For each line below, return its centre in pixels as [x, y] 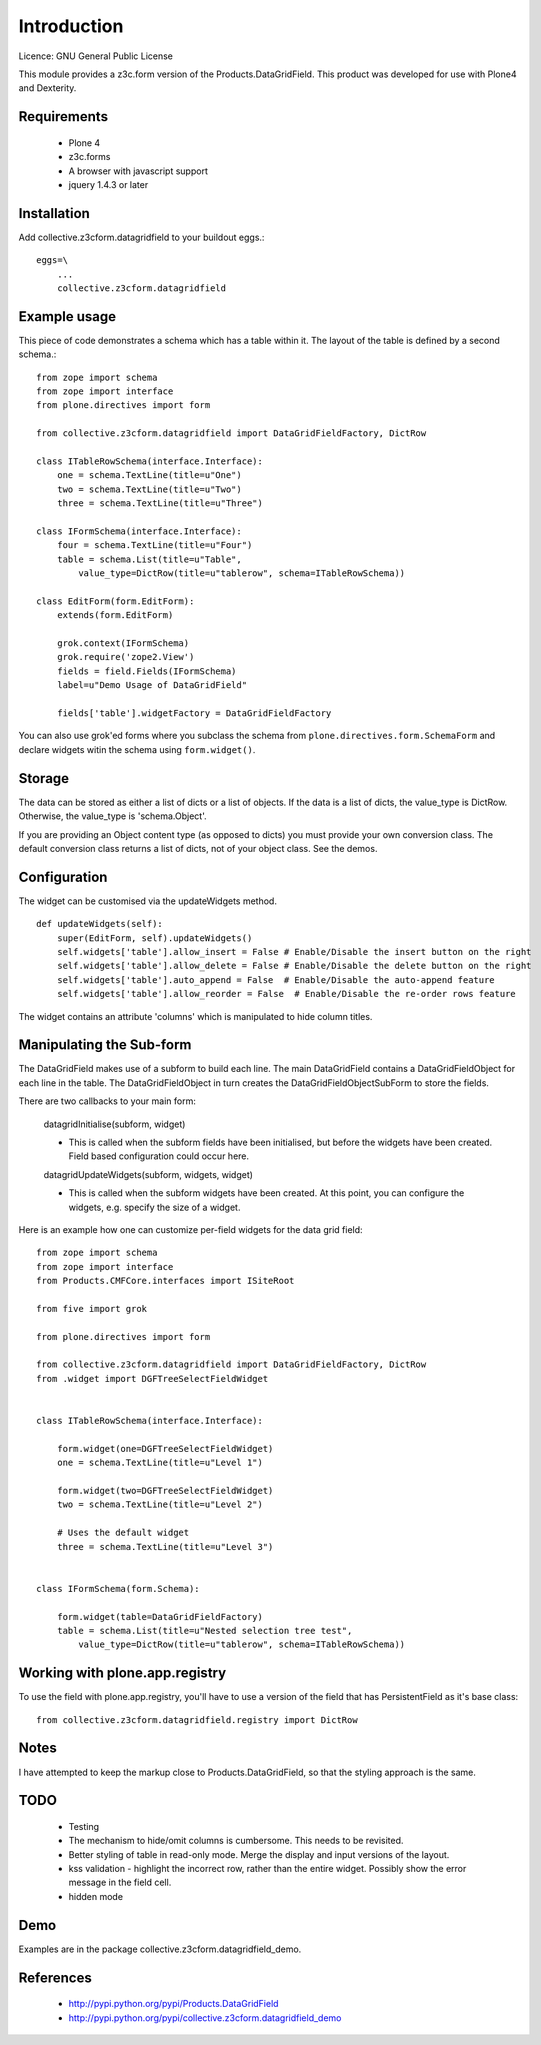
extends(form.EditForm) [115, 615]
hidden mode [96, 1896]
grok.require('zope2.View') [125, 657]
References [55, 1977]
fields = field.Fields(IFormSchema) [146, 671]
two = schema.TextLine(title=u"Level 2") [160, 1504]
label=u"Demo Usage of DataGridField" [152, 685]
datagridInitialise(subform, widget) [114, 1124]
